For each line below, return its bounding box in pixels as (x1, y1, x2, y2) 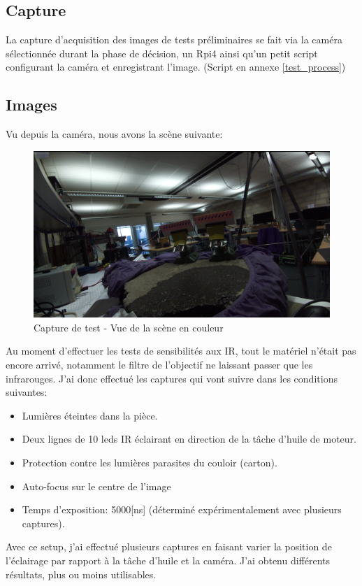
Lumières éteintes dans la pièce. (22, 408, 158, 422)
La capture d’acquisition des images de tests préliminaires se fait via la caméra (6, 32, 342, 47)
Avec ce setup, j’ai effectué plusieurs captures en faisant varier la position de (6, 539, 332, 554)
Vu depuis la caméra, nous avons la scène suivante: (6, 127, 223, 141)
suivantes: (6, 385, 48, 399)
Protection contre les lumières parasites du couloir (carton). (22, 455, 277, 470)
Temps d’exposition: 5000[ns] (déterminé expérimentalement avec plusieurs (22, 502, 342, 517)
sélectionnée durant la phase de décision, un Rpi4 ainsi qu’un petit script (6, 45, 318, 60)
